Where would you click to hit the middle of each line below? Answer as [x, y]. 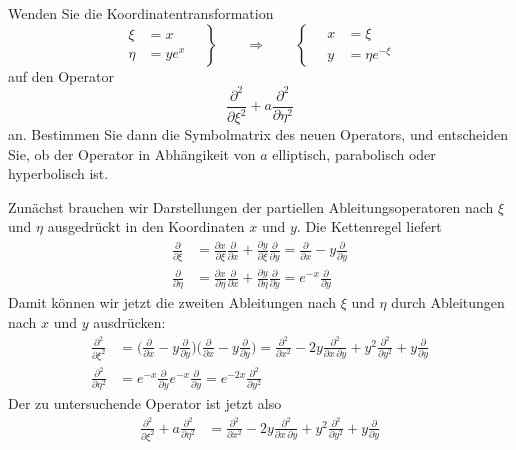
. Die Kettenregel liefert [369, 226]
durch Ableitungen [448, 302]
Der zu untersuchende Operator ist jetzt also [145, 402]
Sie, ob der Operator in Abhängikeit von [132, 153]
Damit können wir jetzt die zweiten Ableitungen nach [172, 302]
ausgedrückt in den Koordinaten [146, 226]
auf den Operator [61, 75]
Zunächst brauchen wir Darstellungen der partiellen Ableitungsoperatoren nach [251, 206]
